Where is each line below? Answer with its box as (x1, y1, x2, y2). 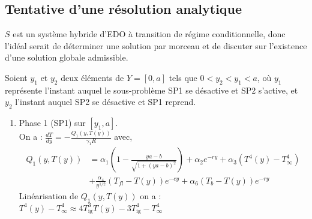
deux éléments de (61, 71, 124, 83)
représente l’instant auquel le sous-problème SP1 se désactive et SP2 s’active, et (5, 83, 298, 96)
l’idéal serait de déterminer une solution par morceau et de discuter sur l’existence (5, 39, 307, 52)
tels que (169, 71, 197, 83)
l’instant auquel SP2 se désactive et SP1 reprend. (15, 95, 196, 108)
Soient (5, 71, 28, 83)
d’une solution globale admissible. (5, 51, 128, 64)
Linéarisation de (19, 190, 79, 202)
